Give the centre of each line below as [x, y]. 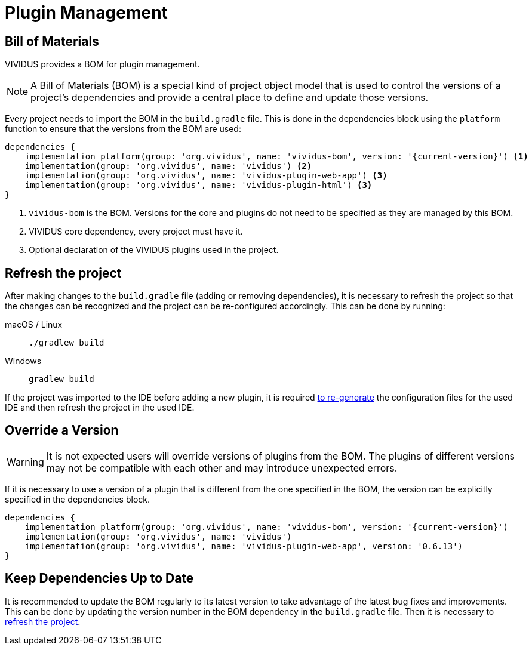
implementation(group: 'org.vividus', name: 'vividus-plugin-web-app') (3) [206, 176]
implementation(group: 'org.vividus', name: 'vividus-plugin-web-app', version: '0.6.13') [244, 546]
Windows [23, 361]
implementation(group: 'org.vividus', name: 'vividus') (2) [168, 166]
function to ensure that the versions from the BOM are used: [123, 129]
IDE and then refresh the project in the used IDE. [100, 408]
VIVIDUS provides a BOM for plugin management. [102, 64]
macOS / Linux [34, 325]
